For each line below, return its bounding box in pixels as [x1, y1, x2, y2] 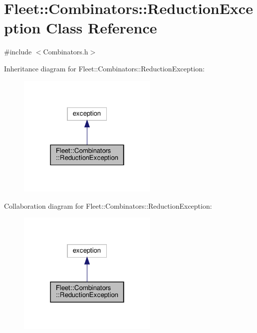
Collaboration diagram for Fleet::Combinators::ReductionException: [4, 200, 212, 211]
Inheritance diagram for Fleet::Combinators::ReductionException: [4, 63, 205, 73]
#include [4, 46, 32, 57]
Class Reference [46, 17, 157, 38]
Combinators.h [43, 46, 88, 57]
